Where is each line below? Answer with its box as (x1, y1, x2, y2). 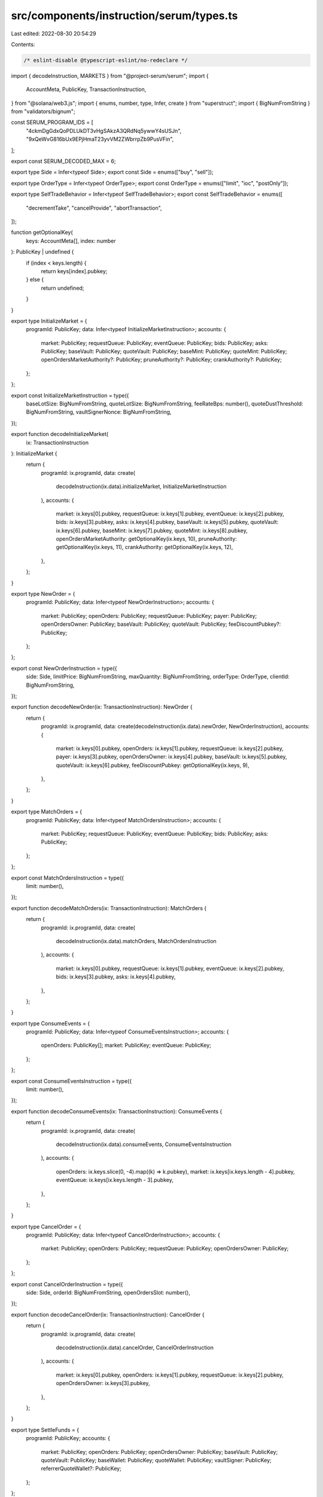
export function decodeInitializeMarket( (11, 431, 109, 438)
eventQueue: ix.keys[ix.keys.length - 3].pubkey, (56, 1177, 173, 1184)
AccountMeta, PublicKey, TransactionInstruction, (26, 86, 147, 93)
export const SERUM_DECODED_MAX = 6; (11, 157, 116, 165)
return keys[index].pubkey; (41, 267, 108, 275)
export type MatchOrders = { (11, 808, 83, 816)
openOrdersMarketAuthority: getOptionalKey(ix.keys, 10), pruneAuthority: (56, 535, 237, 543)
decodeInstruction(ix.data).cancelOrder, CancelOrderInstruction (56, 1344, 214, 1351)
